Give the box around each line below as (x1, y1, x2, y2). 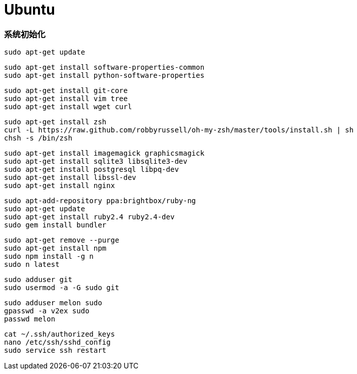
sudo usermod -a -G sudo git (4, 284, 119, 292)
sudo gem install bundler (4, 221, 107, 229)
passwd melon (4, 315, 56, 323)
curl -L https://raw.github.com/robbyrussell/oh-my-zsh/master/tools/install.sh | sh (4, 126, 354, 134)
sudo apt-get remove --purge (4, 236, 119, 245)
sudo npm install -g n (4, 252, 94, 261)
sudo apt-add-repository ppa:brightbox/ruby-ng (4, 197, 196, 205)
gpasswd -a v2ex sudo (4, 307, 90, 315)
